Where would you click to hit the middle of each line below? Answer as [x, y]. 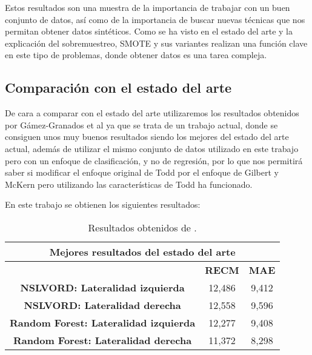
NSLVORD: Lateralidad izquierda [102, 287]
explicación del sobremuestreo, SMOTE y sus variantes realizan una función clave [156, 43]
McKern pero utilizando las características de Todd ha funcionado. [129, 184]
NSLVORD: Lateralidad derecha [102, 305]
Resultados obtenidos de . [142, 227]
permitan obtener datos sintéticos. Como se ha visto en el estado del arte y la [149, 31]
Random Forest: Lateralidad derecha [103, 340]
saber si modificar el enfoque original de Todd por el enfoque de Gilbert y [142, 172]
